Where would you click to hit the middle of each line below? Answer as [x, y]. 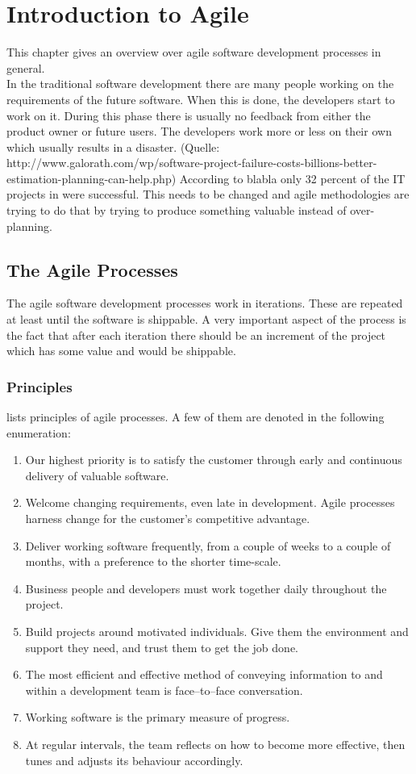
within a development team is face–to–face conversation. [164, 690]
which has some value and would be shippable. [121, 351]
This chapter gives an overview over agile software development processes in [194, 52]
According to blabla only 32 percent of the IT [292, 178]
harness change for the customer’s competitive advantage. [168, 519]
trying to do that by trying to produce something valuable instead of [177, 210]
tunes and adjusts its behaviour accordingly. [134, 760]
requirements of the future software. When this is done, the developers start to [201, 99]
